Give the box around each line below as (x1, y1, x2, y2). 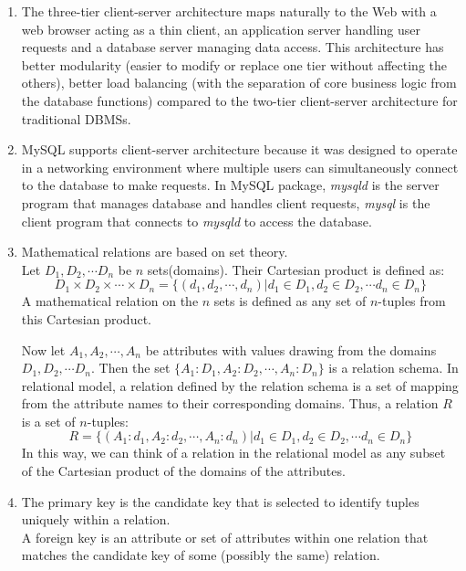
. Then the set (90, 358, 171, 377)
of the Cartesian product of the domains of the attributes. (21, 461, 346, 481)
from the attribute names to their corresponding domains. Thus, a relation (21, 394, 439, 413)
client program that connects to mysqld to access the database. (21, 211, 372, 230)
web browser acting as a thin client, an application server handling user (21, 19, 421, 38)
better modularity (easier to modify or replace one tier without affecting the (21, 55, 447, 74)
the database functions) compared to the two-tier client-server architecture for (21, 90, 458, 110)
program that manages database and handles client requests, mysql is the (21, 193, 430, 212)
